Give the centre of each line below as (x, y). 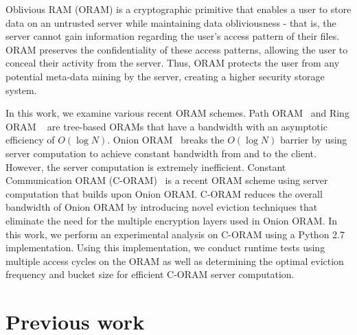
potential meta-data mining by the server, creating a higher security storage (165, 76)
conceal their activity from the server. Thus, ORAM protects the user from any (173, 63)
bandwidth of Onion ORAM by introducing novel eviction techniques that (162, 207)
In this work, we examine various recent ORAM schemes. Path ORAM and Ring (177, 113)
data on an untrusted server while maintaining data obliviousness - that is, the (171, 22)
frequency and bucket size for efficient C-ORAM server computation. (150, 274)
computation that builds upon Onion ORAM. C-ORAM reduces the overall (164, 193)
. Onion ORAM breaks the (166, 140)
